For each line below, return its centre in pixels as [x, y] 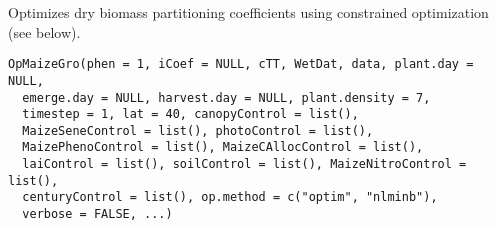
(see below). [44, 31]
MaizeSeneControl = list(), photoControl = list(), [198, 130]
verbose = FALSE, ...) [97, 214]
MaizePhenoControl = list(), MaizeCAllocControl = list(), [223, 147]
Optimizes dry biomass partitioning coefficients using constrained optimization [248, 12]
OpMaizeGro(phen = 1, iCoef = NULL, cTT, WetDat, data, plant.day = [241, 64]
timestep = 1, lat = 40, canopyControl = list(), [190, 114]
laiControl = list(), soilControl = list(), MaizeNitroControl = [244, 164]
